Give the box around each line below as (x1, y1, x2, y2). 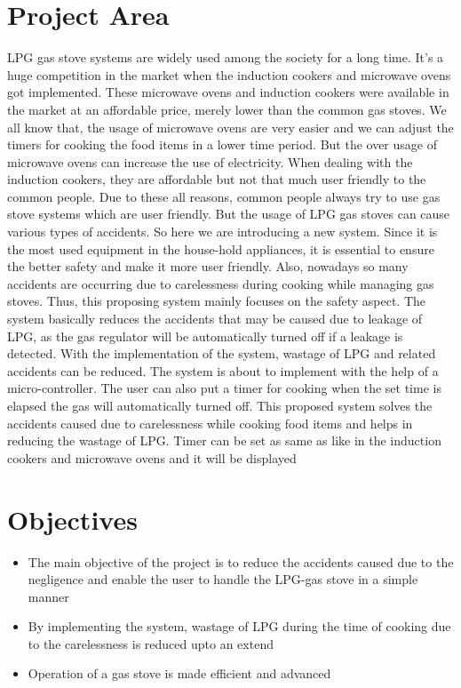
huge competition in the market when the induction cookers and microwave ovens (7, 65, 451, 84)
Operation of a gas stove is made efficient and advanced (28, 664, 331, 683)
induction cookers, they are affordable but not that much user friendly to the (7, 170, 426, 188)
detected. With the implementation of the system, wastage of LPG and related (7, 344, 436, 363)
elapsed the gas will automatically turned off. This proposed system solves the (7, 396, 433, 414)
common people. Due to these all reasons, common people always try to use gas (7, 187, 441, 205)
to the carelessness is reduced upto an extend (28, 634, 274, 652)
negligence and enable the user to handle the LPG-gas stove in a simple (28, 570, 418, 588)
